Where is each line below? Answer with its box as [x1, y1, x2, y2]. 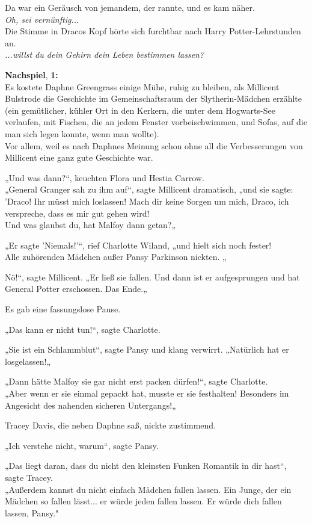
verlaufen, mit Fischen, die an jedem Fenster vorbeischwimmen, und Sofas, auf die [5, 116, 307, 128]
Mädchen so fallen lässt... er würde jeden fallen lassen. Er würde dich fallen [5, 495, 282, 507]
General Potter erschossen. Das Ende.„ [5, 282, 147, 295]
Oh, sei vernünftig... [5, 13, 79, 25]
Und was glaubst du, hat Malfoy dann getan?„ [5, 218, 176, 231]
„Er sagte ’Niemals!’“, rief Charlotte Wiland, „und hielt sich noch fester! [5, 238, 272, 251]
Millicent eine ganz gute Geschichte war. [5, 151, 153, 164]
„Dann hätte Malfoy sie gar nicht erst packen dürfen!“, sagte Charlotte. [5, 375, 268, 388]
